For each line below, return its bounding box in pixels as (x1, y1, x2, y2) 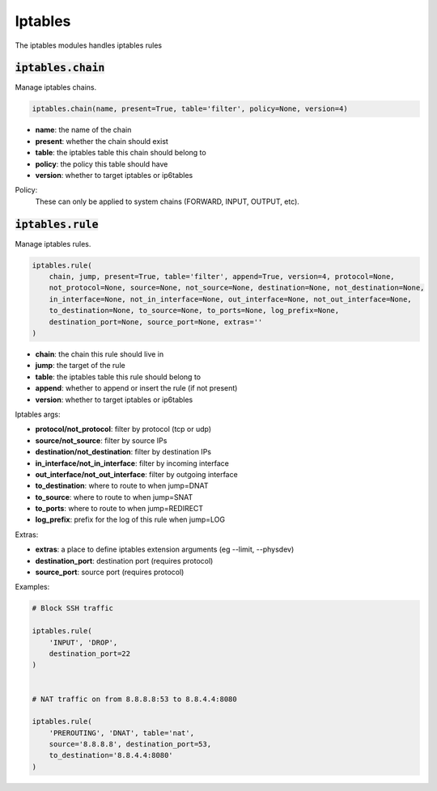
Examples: (15, 582, 50, 592)
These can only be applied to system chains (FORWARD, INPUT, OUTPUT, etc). (35, 197, 299, 206)
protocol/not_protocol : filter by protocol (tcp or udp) (35, 425, 212, 434)
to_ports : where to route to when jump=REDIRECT (35, 504, 204, 514)
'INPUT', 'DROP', (49, 637, 118, 647)
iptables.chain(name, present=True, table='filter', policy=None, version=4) (32, 104, 348, 113)
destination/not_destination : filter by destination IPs (35, 447, 212, 457)
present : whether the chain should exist (35, 136, 169, 146)
